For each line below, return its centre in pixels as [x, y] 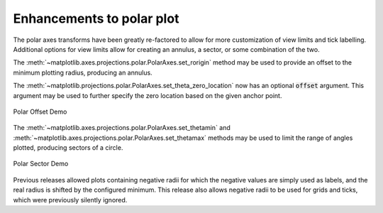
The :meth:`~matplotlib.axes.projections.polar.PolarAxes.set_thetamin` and [122, 128]
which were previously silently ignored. [70, 200]
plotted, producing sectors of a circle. [68, 148]
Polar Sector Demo [41, 164]
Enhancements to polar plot [96, 18]
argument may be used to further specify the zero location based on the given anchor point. [148, 95]
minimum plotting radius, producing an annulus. [83, 72]
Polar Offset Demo [40, 111]
